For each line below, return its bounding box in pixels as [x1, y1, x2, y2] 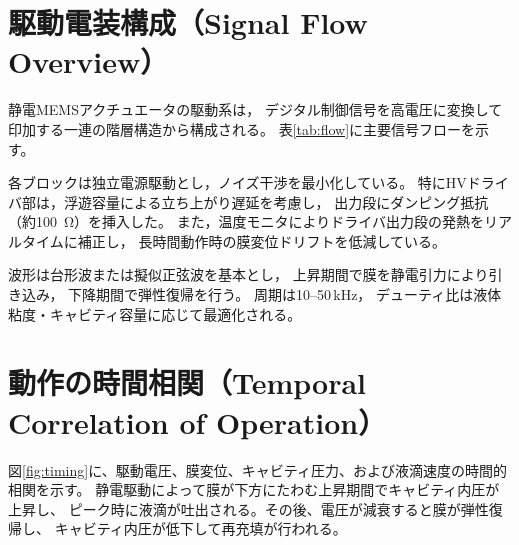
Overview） [8, 41, 169, 82]
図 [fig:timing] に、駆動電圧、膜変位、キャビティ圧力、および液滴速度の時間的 [8, 459, 507, 480]
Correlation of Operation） [8, 401, 387, 442]
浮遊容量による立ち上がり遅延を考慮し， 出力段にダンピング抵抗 [63, 191, 489, 212]
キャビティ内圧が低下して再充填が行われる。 [54, 518, 347, 539]
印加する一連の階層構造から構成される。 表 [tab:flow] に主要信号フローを [8, 118, 476, 139]
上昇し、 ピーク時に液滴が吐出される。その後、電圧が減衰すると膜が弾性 [8, 498, 489, 519]
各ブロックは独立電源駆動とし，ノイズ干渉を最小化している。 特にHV [8, 172, 467, 193]
